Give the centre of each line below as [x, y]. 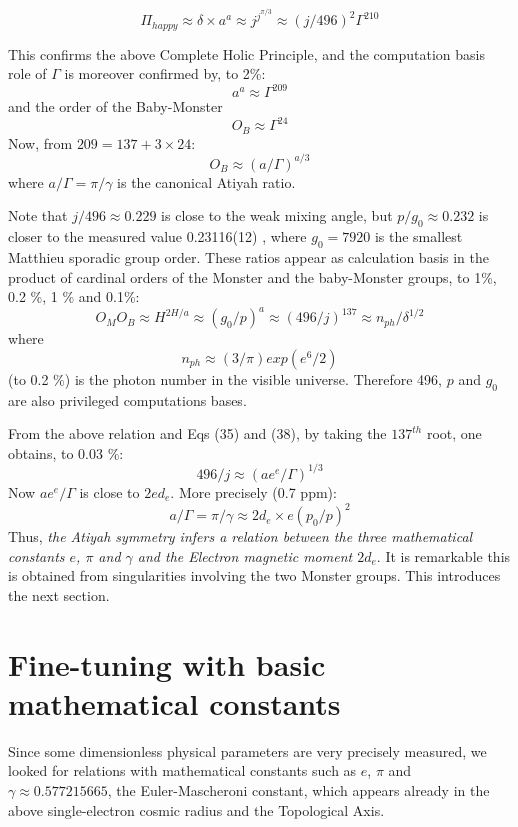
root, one [454, 433]
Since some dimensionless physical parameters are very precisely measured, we [247, 750]
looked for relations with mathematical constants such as [182, 770]
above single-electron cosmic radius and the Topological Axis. [196, 809]
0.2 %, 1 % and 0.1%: [74, 296]
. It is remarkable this [443, 555]
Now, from [40, 142]
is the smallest [418, 236]
